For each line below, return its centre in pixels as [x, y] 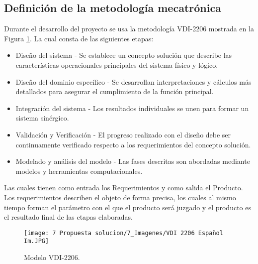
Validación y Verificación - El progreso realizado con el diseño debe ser [123, 134]
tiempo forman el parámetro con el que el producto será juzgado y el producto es [128, 207]
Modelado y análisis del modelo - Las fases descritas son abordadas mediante [133, 161]
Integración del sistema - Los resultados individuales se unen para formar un [132, 108]
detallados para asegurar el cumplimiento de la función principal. [115, 91]
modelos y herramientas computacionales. [79, 171]
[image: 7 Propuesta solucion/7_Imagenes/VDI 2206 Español [124, 233]
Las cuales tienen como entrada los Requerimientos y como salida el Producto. [124, 188]
